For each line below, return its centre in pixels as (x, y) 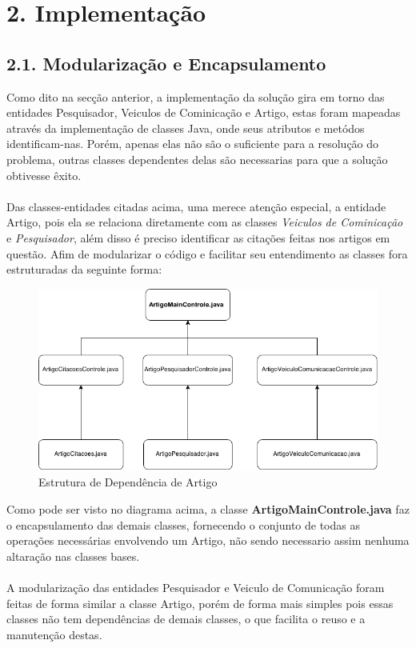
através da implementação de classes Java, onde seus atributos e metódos (186, 128)
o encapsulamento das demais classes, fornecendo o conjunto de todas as (183, 524)
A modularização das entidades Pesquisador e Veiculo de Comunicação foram (196, 588)
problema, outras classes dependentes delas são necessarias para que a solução (197, 159)
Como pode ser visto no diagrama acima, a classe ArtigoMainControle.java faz (208, 509)
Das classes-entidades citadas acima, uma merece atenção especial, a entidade (196, 206)
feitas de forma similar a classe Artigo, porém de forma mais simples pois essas (200, 603)
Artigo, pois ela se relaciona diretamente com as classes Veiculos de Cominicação (205, 222)
